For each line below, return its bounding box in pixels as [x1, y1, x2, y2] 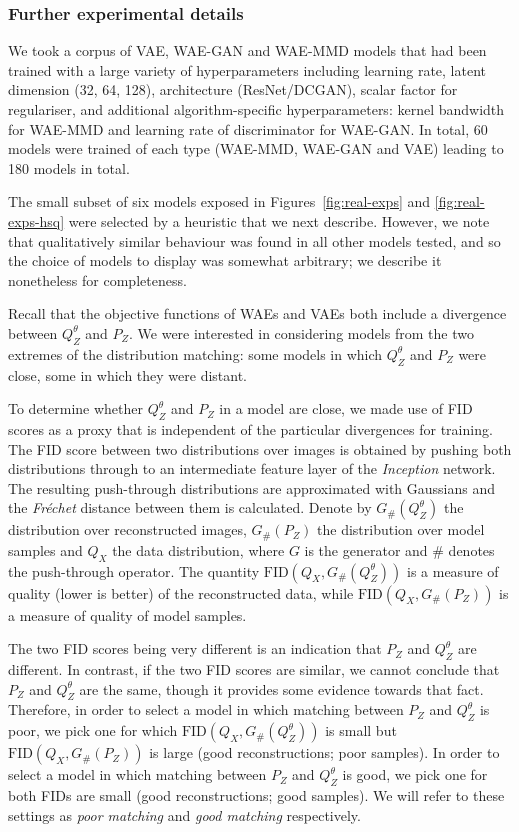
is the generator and [304, 539, 428, 560]
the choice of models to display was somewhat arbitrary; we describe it [8, 250, 442, 271]
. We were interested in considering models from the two [129, 322, 474, 343]
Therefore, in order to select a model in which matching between [8, 699, 404, 720]
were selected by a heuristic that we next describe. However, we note [68, 210, 490, 231]
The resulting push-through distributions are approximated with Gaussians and [8, 477, 496, 498]
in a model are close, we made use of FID [219, 398, 473, 419]
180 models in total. [8, 157, 130, 178]
